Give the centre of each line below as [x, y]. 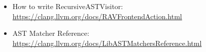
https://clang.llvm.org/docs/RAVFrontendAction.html [97, 16]
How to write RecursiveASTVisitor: [68, 6]
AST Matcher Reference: [51, 33]
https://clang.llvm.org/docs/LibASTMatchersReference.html [107, 43]
